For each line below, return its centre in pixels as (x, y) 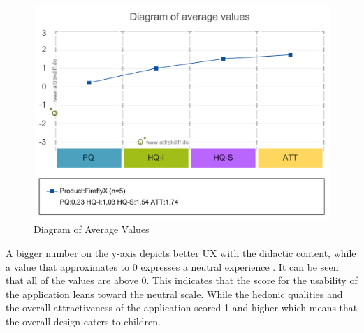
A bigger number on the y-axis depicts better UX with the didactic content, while (181, 253)
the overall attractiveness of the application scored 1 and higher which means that (182, 308)
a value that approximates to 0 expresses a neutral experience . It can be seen (172, 266)
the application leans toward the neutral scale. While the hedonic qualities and (174, 294)
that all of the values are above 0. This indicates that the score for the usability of (182, 280)
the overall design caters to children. (83, 321)
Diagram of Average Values (92, 229)
